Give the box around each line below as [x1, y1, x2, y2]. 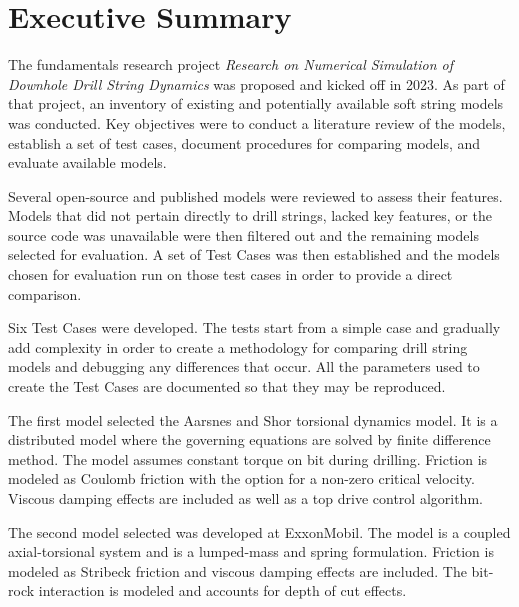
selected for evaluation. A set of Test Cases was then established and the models [8, 244, 500, 265]
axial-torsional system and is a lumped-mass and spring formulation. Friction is [8, 541, 494, 562]
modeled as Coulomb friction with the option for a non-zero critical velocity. [8, 468, 475, 489]
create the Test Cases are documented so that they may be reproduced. [8, 376, 446, 397]
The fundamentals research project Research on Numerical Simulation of [8, 54, 454, 75]
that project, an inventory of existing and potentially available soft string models [8, 93, 504, 114]
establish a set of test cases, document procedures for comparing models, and [8, 132, 481, 153]
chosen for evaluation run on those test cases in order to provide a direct [8, 264, 453, 285]
